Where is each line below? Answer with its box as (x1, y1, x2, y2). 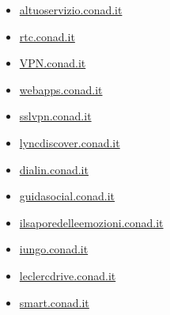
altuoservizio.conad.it (19, 2, 123, 17)
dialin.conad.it (19, 161, 89, 177)
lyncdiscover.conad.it (19, 134, 120, 150)
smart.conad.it (19, 294, 89, 310)
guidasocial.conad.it (19, 188, 115, 204)
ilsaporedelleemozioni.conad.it (19, 214, 164, 230)
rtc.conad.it (19, 28, 75, 44)
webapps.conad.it (19, 81, 103, 97)
